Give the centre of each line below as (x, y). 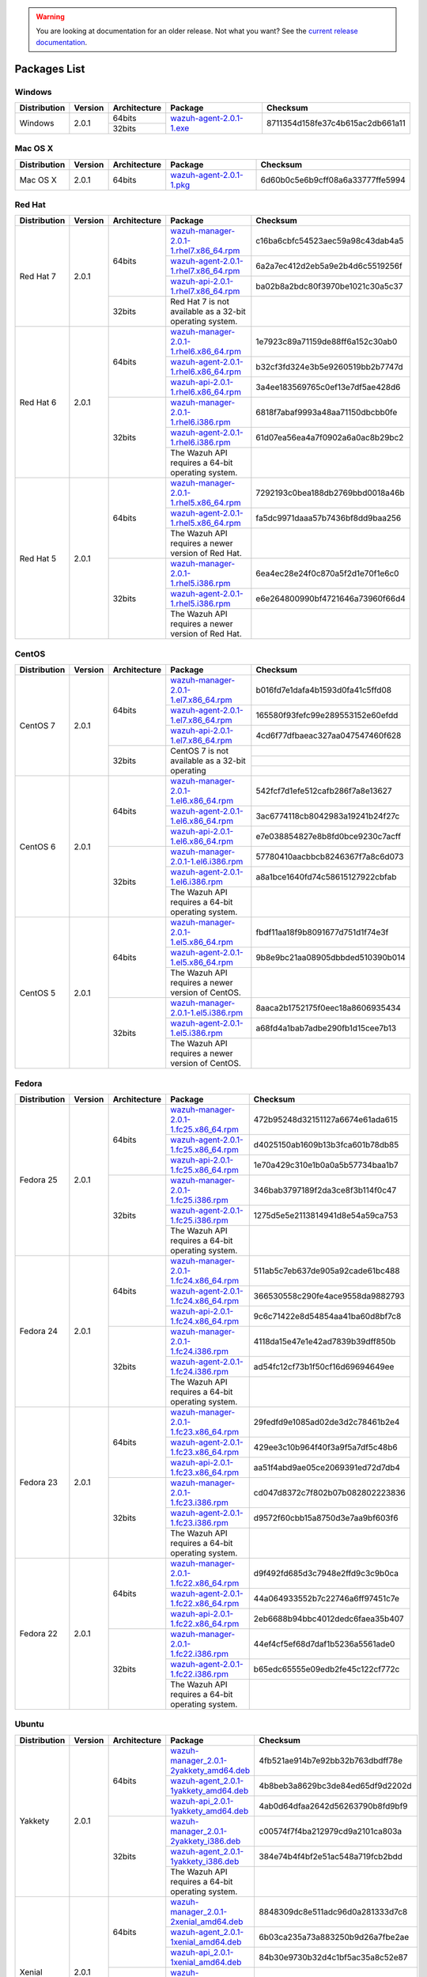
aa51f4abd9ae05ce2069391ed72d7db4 (327, 1467)
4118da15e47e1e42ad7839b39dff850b (325, 1341)
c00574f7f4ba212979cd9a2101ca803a (331, 1831)
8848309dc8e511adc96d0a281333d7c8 (333, 1911)
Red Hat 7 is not (200, 302)
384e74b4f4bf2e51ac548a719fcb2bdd (331, 1856)
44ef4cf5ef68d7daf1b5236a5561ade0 (324, 1643)
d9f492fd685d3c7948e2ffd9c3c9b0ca (326, 1573)
